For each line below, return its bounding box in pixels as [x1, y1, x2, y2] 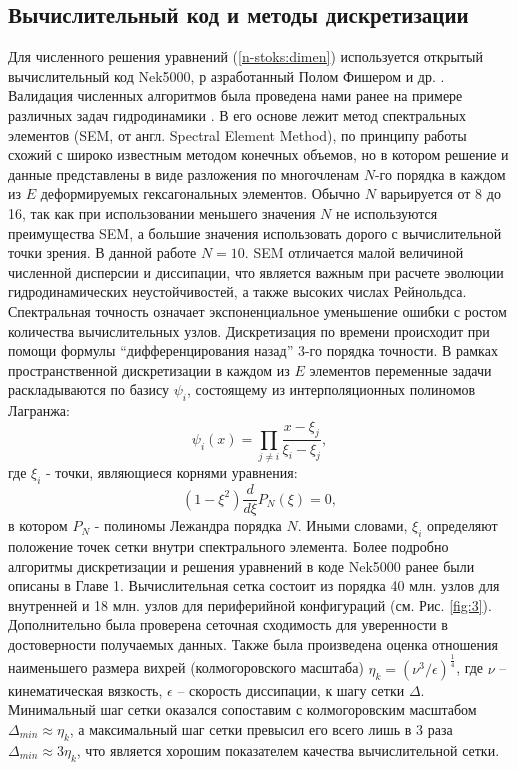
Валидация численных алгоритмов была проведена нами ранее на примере [8, 85, 463, 106]
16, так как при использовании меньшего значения [8, 202, 316, 223]
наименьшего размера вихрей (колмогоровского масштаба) [8, 657, 364, 678]
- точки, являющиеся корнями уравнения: [46, 462, 298, 483]
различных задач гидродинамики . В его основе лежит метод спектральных [8, 104, 466, 125]
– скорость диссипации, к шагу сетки [177, 679, 405, 700]
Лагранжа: [8, 400, 70, 421]
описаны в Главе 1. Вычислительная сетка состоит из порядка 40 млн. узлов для [8, 575, 500, 596]
